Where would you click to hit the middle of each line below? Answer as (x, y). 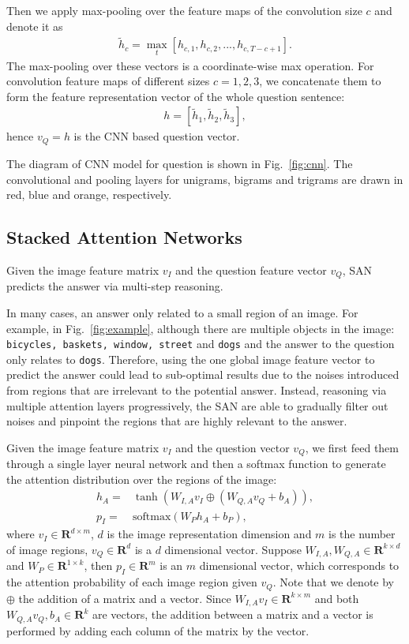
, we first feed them (352, 447)
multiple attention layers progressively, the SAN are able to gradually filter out (197, 405)
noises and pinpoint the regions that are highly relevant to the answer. (177, 421)
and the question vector (233, 447)
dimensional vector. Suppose (233, 549)
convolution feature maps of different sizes (108, 81)
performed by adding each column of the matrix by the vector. (158, 630)
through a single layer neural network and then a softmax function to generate (196, 464)
